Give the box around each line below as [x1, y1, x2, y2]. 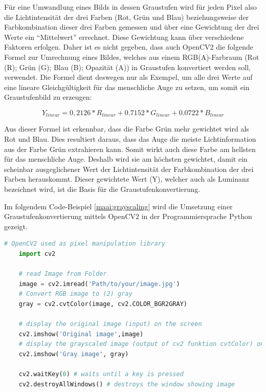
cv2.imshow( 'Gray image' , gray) [18, 350, 129, 358]
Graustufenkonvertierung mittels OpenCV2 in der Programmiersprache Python [4, 211, 252, 222]
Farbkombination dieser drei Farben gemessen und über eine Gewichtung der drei [4, 21, 259, 32]
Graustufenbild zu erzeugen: [4, 92, 92, 102]
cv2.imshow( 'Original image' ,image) [18, 330, 144, 338]
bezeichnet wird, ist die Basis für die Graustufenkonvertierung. [4, 183, 201, 194]
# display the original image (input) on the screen [18, 320, 202, 328]
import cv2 [18, 250, 56, 257]
